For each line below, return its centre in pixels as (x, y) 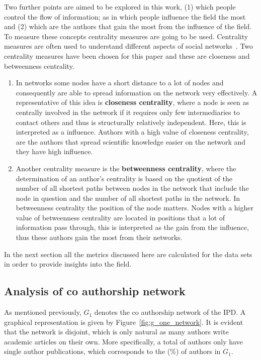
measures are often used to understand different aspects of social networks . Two (129, 46)
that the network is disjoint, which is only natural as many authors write (116, 332)
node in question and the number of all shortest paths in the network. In (128, 198)
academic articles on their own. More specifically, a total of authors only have (123, 341)
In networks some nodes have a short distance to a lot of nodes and (120, 83)
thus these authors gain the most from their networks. (99, 237)
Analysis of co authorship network (95, 291)
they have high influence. (54, 151)
